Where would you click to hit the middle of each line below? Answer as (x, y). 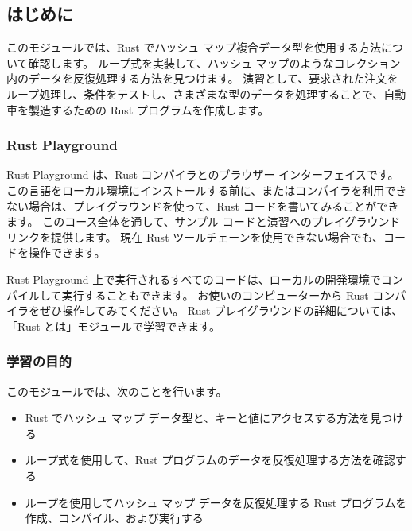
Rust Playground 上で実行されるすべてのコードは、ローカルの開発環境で (194, 279)
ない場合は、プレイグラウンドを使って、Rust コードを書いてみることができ (203, 205)
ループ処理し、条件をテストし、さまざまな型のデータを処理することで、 (195, 93)
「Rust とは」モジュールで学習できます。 (113, 326)
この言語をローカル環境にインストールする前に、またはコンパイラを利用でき (207, 190)
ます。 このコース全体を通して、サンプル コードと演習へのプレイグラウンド (204, 221)
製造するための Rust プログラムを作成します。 (149, 109)
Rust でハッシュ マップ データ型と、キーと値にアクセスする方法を (198, 418)
